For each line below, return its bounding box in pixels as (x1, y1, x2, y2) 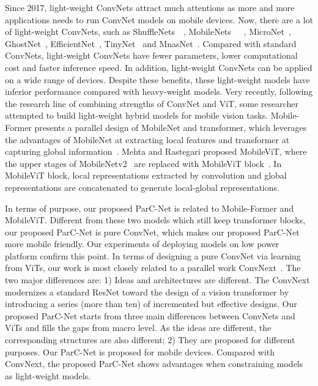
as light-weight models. (5, 369, 91, 382)
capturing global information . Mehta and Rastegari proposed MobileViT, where (5, 145, 307, 158)
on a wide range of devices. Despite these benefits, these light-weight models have (5, 73, 310, 86)
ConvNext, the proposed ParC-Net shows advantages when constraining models (5, 357, 303, 370)
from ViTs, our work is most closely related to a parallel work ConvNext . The (5, 261, 301, 274)
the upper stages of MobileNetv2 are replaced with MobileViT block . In (5, 157, 282, 169)
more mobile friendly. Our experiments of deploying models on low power (5, 237, 279, 250)
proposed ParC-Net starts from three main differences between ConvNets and (5, 309, 295, 322)
